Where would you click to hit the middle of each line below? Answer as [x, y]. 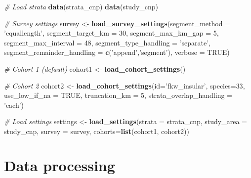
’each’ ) [14, 105]
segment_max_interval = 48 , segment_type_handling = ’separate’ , [107, 42]
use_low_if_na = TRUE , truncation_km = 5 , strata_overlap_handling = [118, 95]
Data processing [60, 165]
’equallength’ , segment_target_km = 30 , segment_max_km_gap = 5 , [111, 33]
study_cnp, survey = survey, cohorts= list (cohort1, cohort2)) [97, 131]
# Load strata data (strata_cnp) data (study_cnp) [81, 6]
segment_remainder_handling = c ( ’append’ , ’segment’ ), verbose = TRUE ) [117, 52]
